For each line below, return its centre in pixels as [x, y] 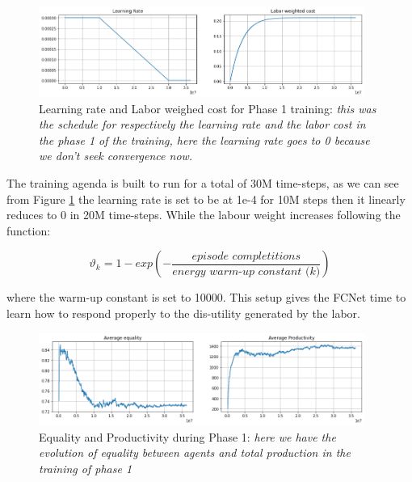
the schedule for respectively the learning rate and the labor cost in [202, 124]
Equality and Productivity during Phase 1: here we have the [187, 436]
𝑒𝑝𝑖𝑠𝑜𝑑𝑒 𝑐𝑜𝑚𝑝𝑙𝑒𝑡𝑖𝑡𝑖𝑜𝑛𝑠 [246, 256]
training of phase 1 [86, 468]
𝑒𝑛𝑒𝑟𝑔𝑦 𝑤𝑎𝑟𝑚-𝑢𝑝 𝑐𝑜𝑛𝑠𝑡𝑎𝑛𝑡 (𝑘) [246, 271]
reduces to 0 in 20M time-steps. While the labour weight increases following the [204, 215]
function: [29, 230]
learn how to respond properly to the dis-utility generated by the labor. [183, 313]
